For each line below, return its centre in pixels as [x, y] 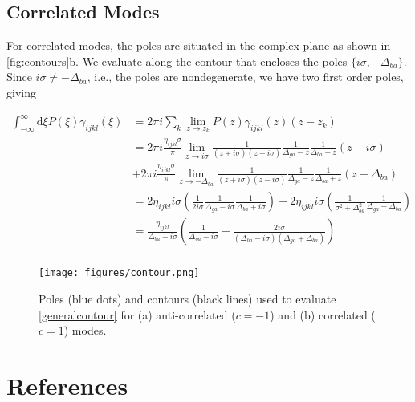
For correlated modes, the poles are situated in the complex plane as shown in [199, 45]
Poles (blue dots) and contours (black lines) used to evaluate [187, 299]
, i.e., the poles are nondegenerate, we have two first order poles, [245, 77]
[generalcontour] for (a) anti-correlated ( [137, 314]
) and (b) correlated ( [323, 314]
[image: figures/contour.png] [119, 273]
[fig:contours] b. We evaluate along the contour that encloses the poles [177, 61]
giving [21, 92]
